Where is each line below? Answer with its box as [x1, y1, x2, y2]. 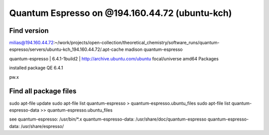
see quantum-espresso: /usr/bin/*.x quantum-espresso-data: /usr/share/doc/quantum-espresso [9, 116, 207, 122]
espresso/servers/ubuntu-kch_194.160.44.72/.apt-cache [9, 46, 124, 52]
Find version [9, 26, 49, 35]
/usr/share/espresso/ [20, 123, 64, 129]
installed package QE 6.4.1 [9, 65, 63, 71]
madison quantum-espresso [125, 46, 183, 52]
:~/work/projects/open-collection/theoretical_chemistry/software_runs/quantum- [53, 40, 220, 46]
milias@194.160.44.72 [9, 40, 54, 46]
